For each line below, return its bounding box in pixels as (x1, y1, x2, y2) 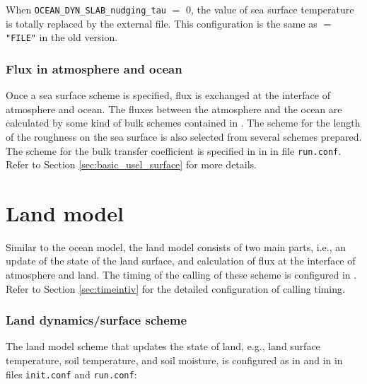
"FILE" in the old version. (6, 30, 118, 45)
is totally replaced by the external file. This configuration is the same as (6, 16, 318, 30)
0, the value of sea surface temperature (185, 2, 354, 16)
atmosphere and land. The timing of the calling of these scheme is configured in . (6, 267, 357, 282)
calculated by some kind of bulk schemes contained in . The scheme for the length (6, 115, 361, 130)
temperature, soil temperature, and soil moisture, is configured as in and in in (6, 353, 343, 368)
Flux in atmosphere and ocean (6, 59, 182, 77)
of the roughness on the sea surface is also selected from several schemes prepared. (6, 129, 362, 144)
